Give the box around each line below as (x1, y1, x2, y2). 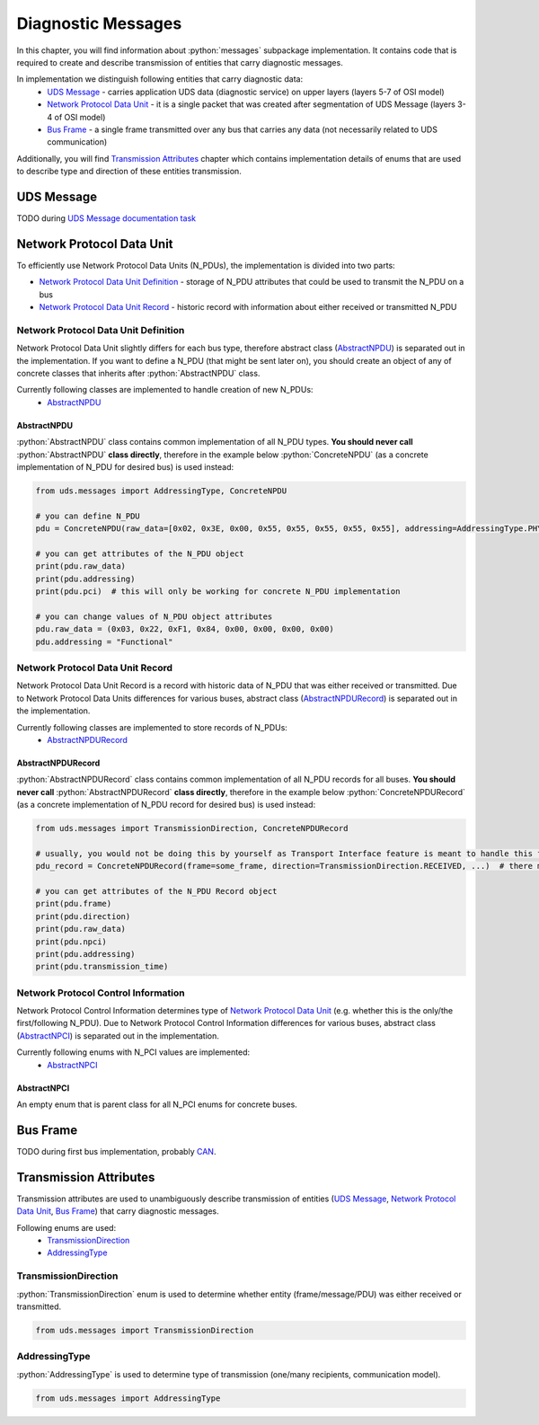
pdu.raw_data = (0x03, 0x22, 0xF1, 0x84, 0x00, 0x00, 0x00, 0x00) (35, 624, 334, 634)
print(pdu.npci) (35, 936, 108, 947)
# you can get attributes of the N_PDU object (35, 548, 244, 559)
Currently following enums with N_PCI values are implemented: (16, 1047, 251, 1058)
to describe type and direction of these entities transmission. (16, 166, 242, 177)
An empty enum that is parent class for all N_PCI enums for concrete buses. (16, 1099, 298, 1110)
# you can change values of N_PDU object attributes (35, 611, 273, 622)
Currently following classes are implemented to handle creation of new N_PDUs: (16, 385, 314, 395)
